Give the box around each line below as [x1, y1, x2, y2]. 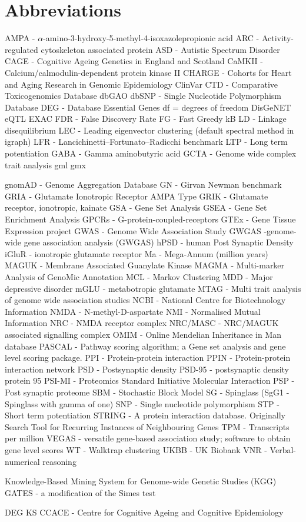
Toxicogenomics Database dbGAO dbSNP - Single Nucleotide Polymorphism [5, 89, 281, 102]
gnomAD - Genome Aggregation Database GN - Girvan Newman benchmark [5, 178, 282, 191]
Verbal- [270, 443, 296, 455]
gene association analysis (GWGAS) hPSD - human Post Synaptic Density [24, 236, 294, 248]
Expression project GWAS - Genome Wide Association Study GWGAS [5, 224, 261, 237]
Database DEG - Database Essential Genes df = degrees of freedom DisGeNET [5, 101, 291, 113]
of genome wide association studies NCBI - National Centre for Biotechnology [5, 294, 286, 306]
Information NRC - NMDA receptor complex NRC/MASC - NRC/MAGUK [5, 317, 279, 329]
